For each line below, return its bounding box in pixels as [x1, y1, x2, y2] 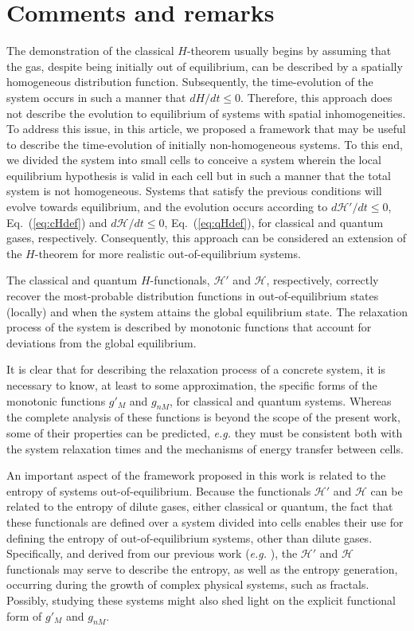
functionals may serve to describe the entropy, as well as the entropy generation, [6, 560, 398, 577]
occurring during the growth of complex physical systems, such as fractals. [6, 576, 369, 593]
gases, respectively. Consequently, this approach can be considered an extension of [6, 229, 406, 246]
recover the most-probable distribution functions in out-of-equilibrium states [6, 288, 379, 304]
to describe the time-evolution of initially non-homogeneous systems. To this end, [6, 135, 403, 152]
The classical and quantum [6, 272, 138, 288]
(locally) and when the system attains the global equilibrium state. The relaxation [6, 303, 408, 319]
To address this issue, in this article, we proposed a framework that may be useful [6, 120, 406, 137]
